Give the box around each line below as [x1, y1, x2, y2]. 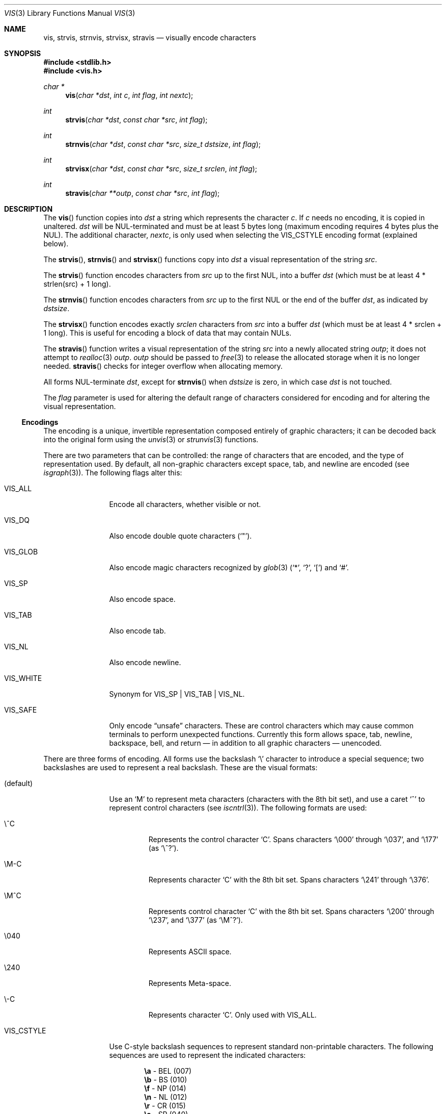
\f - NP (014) [144, 1084, 186, 1093]
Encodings [21, 418, 59, 426]
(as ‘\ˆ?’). [148, 844, 179, 852]
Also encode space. [109, 595, 176, 603]
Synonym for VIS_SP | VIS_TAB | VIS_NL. [109, 690, 245, 698]
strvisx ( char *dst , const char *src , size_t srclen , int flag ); [65, 164, 258, 173]
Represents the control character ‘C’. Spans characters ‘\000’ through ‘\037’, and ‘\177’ [148, 835, 438, 844]
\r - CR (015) [144, 1101, 186, 1110]
